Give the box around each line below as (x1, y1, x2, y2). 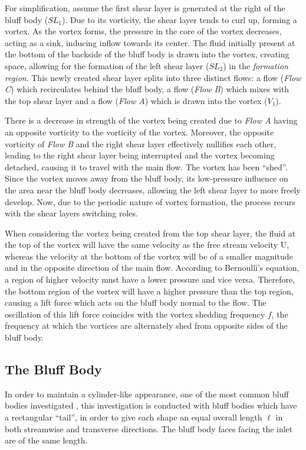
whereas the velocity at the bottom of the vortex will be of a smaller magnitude (5, 250, 293, 262)
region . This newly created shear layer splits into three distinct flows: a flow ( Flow (5, 71, 301, 83)
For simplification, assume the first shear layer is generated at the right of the (5, 2, 285, 14)
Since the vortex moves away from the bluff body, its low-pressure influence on (5, 172, 288, 184)
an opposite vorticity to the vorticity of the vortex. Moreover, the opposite (5, 125, 274, 138)
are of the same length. (5, 434, 88, 446)
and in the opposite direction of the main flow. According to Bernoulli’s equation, (5, 261, 300, 274)
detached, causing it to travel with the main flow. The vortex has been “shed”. (5, 160, 288, 173)
